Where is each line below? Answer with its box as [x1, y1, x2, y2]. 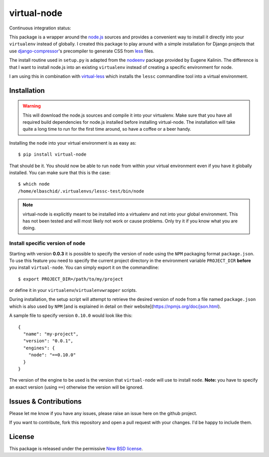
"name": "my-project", [23, 331, 79, 337]
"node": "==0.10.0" [28, 352, 76, 358]
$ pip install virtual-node [18, 152, 87, 157]
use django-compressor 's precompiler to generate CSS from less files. [9, 48, 154, 54]
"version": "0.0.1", [23, 338, 74, 344]
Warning [22, 103, 41, 109]
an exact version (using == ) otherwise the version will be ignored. [9, 384, 144, 390]
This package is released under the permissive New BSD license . [9, 446, 143, 452]
